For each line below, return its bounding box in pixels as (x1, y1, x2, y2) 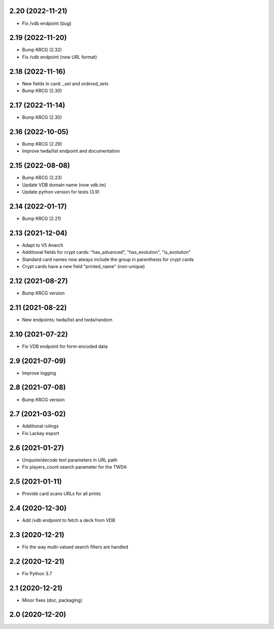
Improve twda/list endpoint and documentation (22, 148, 120, 154)
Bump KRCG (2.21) (22, 215, 61, 221)
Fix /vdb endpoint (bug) (22, 20, 72, 26)
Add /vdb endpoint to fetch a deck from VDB (22, 517, 115, 523)
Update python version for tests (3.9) (22, 189, 100, 195)
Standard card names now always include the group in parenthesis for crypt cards (22, 256, 194, 262)
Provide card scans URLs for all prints (22, 490, 101, 497)
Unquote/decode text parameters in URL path (22, 457, 118, 463)
